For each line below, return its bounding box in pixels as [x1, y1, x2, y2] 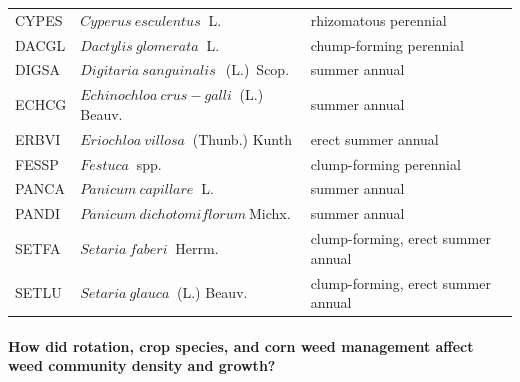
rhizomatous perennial [310, 9, 447, 30]
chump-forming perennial [310, 34, 464, 55]
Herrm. [175, 237, 219, 258]
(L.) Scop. [225, 59, 290, 80]
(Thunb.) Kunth [192, 128, 292, 149]
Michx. [249, 203, 291, 224]
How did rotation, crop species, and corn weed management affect [8, 335, 474, 356]
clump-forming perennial [310, 153, 461, 174]
